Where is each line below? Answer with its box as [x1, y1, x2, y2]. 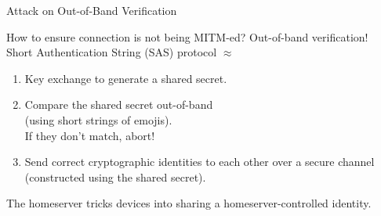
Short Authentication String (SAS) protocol [6, 44, 217, 60]
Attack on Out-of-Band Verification [6, 2, 177, 18]
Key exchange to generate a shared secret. [24, 70, 227, 86]
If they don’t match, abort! [24, 127, 155, 143]
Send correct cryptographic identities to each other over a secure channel [24, 153, 375, 170]
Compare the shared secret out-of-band [24, 96, 213, 113]
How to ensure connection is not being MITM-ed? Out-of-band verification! [6, 28, 368, 45]
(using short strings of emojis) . [24, 111, 172, 128]
